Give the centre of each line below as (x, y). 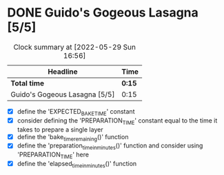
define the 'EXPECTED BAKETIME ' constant (76, 112)
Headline (63, 72)
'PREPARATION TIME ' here (53, 155)
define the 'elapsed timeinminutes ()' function (77, 164)
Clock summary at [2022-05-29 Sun (75, 47)
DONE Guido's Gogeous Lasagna (103, 13)
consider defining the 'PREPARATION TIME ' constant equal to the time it (117, 121)
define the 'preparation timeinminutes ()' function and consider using (110, 146)
